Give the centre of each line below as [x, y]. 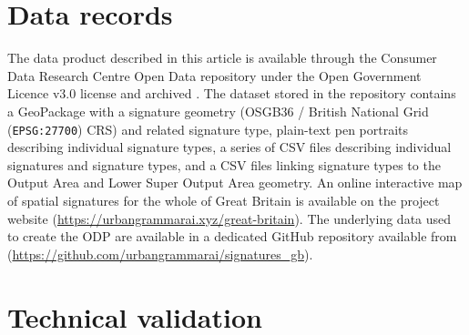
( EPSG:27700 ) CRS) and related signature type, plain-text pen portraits [208, 129]
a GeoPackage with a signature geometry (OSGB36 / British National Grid [218, 111]
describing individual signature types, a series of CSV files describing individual [229, 147]
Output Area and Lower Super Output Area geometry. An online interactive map [235, 183]
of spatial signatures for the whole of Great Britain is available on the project [224, 200]
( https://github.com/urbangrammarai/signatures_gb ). [160, 254]
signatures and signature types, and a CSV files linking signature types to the [224, 164]
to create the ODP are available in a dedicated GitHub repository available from [232, 236]
